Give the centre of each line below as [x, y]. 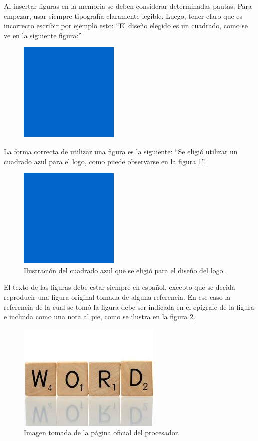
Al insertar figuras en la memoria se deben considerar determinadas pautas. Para [128, 6]
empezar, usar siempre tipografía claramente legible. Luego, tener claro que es [123, 16]
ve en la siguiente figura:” [43, 35]
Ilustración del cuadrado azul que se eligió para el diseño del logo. [125, 270]
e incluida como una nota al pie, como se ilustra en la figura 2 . [100, 317]
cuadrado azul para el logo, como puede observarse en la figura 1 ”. [105, 161]
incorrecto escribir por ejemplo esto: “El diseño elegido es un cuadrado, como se [126, 26]
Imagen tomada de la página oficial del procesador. [102, 433]
